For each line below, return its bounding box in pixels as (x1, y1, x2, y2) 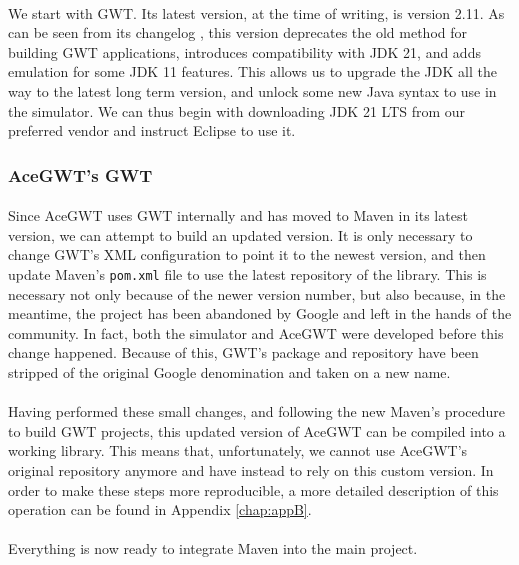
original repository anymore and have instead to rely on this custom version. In (8, 459, 494, 480)
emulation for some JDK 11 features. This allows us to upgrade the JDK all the (8, 61, 497, 82)
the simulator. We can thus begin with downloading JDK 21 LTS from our (8, 100, 466, 121)
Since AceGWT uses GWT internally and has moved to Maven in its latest (8, 205, 468, 226)
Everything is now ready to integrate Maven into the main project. (8, 538, 418, 559)
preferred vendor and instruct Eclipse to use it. (8, 120, 296, 141)
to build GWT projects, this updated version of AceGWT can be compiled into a (8, 420, 506, 441)
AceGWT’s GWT (8, 162, 153, 187)
